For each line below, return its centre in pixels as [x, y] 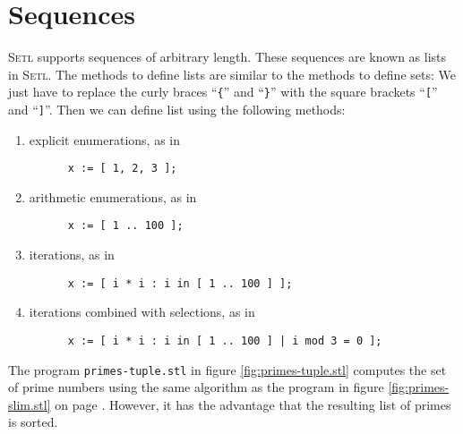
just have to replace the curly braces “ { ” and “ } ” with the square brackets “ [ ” [223, 92]
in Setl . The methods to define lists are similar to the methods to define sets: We [232, 74]
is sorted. [33, 422]
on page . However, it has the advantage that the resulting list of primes [253, 404]
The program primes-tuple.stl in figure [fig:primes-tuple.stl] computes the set [227, 369]
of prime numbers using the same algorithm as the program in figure [196, 387]
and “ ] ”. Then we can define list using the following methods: [177, 109]
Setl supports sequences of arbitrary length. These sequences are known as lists [227, 57]
